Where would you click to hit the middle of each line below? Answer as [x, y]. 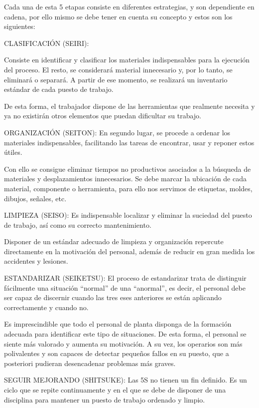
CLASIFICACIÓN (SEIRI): [47, 43]
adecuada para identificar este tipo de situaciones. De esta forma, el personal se [125, 334]
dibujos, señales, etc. [35, 198]
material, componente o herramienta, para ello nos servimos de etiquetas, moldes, [128, 188]
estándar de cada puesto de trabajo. [59, 89]
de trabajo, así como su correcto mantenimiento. [78, 224]
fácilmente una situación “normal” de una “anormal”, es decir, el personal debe [125, 287]
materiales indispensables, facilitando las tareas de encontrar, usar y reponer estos [129, 142]
